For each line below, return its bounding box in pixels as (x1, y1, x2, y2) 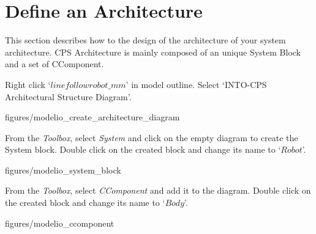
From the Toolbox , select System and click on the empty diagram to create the (5, 131, 298, 144)
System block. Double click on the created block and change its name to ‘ (5, 143, 281, 156)
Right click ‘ (5, 78, 51, 90)
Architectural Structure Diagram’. (5, 90, 132, 103)
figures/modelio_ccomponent (5, 216, 115, 229)
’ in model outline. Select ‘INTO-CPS (126, 78, 267, 90)
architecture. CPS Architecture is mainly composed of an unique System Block (5, 45, 301, 58)
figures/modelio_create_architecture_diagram (5, 111, 180, 123)
